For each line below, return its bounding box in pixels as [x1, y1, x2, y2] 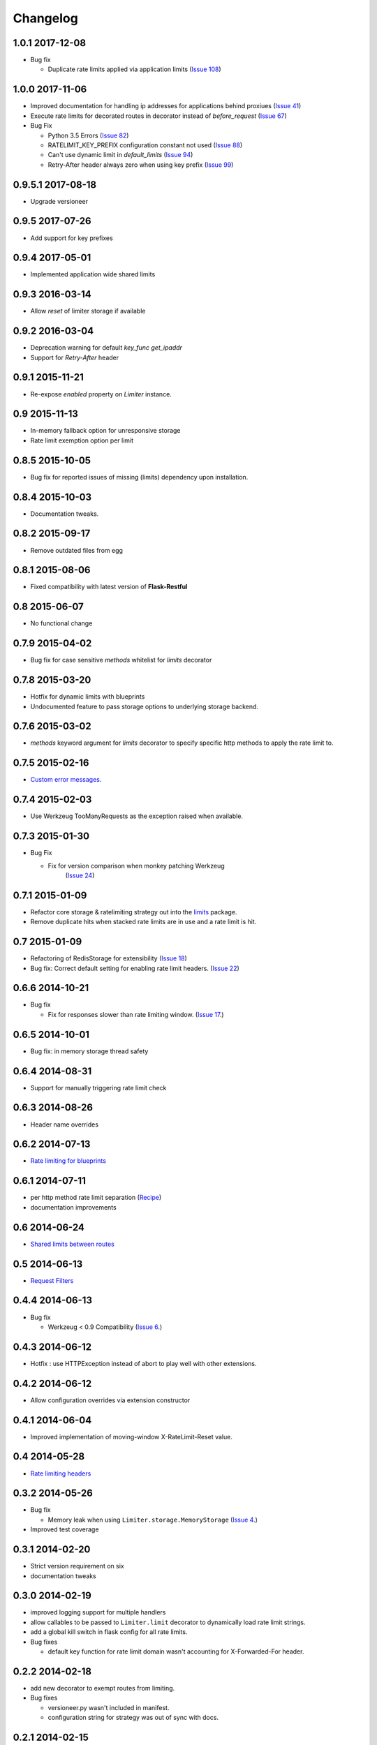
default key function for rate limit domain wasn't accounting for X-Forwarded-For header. [47, 1647, 304, 1656]
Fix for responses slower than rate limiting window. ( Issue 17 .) [47, 1010, 224, 1018]
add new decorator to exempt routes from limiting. [30, 1684, 175, 1692]
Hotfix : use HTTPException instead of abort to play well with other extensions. [30, 1359, 257, 1367]
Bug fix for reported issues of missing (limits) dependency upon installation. [30, 473, 249, 481]
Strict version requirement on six [30, 1562, 125, 1570]
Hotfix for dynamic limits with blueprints [30, 692, 145, 701]
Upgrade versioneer [30, 197, 89, 205]
